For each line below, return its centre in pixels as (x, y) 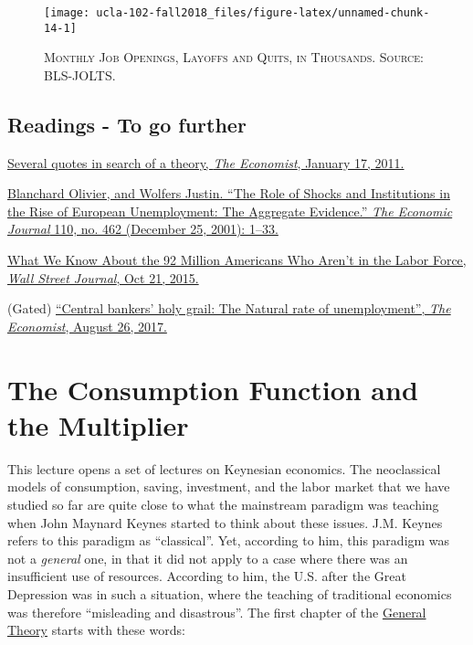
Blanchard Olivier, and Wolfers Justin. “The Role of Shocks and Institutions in (229, 193)
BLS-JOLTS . (80, 74)
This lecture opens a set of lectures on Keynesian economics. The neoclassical (224, 468)
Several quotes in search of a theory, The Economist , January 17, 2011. (206, 162)
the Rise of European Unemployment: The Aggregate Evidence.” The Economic (230, 211)
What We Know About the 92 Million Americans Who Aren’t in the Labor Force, (237, 260)
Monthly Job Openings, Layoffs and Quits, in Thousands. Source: (234, 57)
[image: (67, 13)
